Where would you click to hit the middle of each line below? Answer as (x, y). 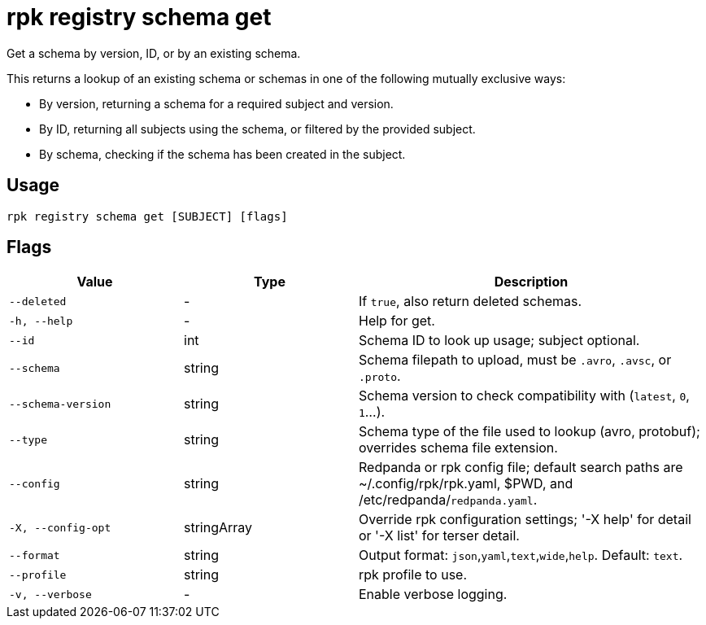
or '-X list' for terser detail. (439, 536)
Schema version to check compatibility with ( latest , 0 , (524, 396)
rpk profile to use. (413, 575)
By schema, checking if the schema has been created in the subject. (222, 154)
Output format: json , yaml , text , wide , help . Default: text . (521, 555)
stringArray (218, 528)
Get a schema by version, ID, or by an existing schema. (154, 53)
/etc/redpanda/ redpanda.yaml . (448, 500)
